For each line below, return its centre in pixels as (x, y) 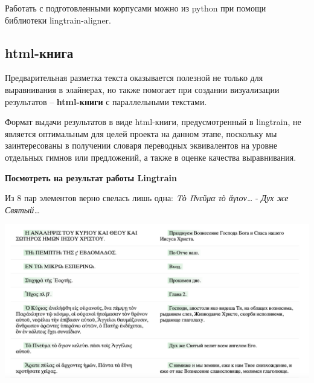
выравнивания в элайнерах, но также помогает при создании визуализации (142, 89)
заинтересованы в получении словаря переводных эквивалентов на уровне (141, 145)
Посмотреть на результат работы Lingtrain (91, 177)
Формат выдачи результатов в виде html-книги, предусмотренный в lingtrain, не (153, 122)
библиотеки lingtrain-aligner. (58, 20)
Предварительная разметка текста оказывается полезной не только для (134, 78)
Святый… (22, 209)
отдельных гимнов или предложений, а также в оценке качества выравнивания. (151, 157)
